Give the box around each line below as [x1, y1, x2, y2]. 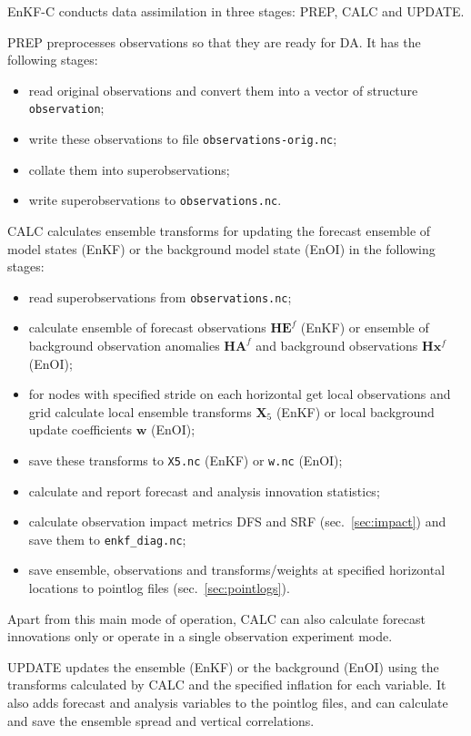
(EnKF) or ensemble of [300, 318, 429, 337]
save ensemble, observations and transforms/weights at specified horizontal [28, 560, 446, 579]
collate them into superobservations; [28, 159, 230, 179]
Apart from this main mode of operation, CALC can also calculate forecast [7, 608, 426, 628]
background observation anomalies [28, 335, 220, 354]
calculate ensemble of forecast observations [28, 318, 266, 337]
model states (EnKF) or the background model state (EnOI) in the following [7, 239, 436, 258]
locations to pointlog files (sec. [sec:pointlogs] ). [28, 578, 290, 598]
